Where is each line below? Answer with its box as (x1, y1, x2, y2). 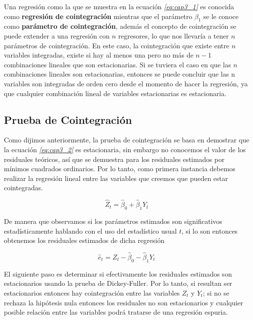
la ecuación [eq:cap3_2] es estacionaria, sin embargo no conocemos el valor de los (4, 144, 246, 154)
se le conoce (203, 11, 239, 21)
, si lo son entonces (181, 225, 238, 236)
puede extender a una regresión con (4, 30, 110, 40)
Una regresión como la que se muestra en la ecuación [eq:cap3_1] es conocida (4, 1, 234, 11)
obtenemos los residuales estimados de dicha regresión (4, 235, 165, 245)
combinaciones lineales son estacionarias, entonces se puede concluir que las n (4, 69, 235, 79)
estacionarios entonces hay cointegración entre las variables (4, 287, 180, 298)
